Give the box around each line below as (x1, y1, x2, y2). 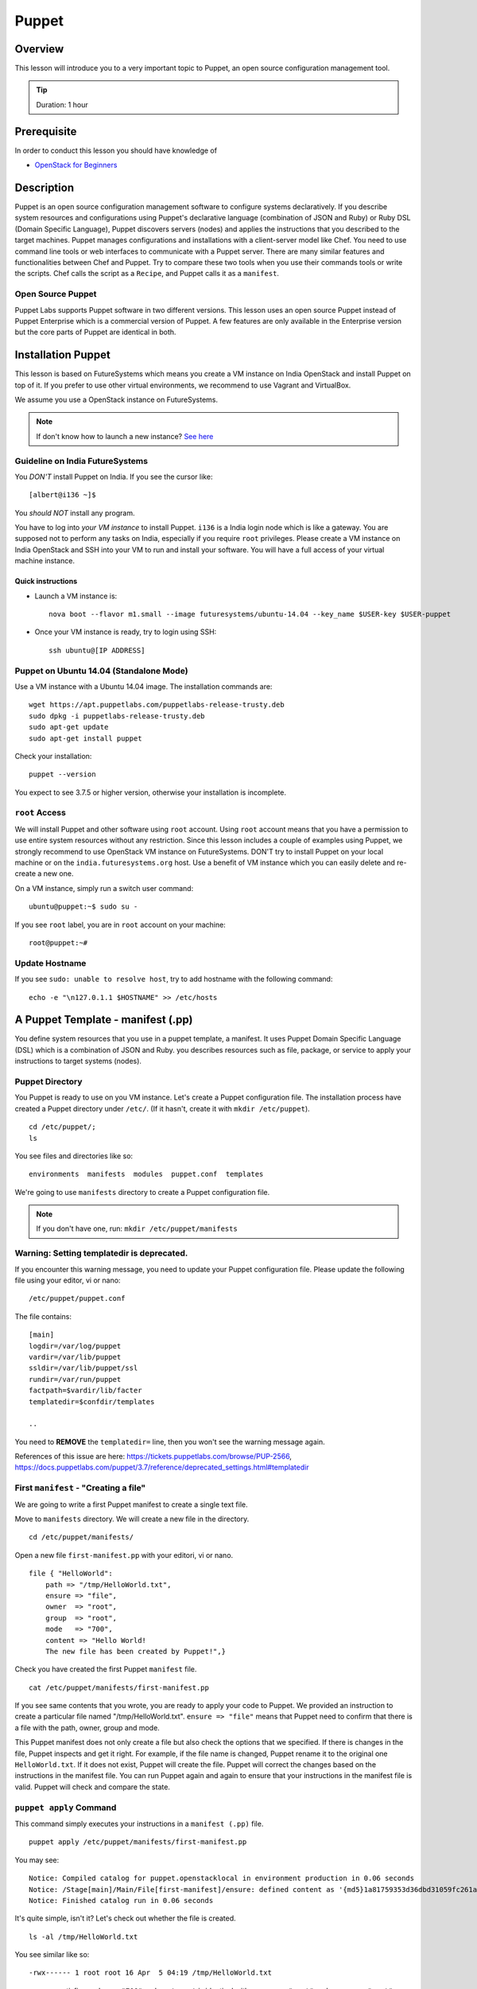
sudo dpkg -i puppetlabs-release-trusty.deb (29, 711, 206, 720)
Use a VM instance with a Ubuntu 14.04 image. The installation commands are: (14, 681, 273, 691)
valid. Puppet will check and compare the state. (14, 1782, 171, 1792)
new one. (43, 869, 74, 878)
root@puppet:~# (29, 938, 88, 947)
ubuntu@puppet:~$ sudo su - (29, 902, 138, 911)
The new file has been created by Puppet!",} (45, 1647, 227, 1656)
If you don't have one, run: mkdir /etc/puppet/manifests (36, 1224, 238, 1233)
